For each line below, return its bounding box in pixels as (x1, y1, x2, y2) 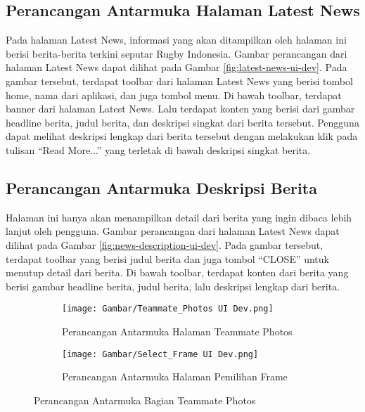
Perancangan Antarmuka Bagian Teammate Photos (34, 392, 256, 407)
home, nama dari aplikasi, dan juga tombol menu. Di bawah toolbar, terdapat (6, 87, 342, 102)
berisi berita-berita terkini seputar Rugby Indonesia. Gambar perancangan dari (6, 46, 347, 60)
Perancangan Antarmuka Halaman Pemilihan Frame (62, 369, 288, 384)
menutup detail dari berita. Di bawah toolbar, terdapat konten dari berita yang (6, 265, 349, 280)
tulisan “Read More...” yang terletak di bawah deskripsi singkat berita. (6, 142, 311, 157)
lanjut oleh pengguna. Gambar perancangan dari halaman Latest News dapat (6, 224, 340, 238)
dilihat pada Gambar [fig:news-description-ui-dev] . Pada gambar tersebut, (6, 237, 324, 252)
